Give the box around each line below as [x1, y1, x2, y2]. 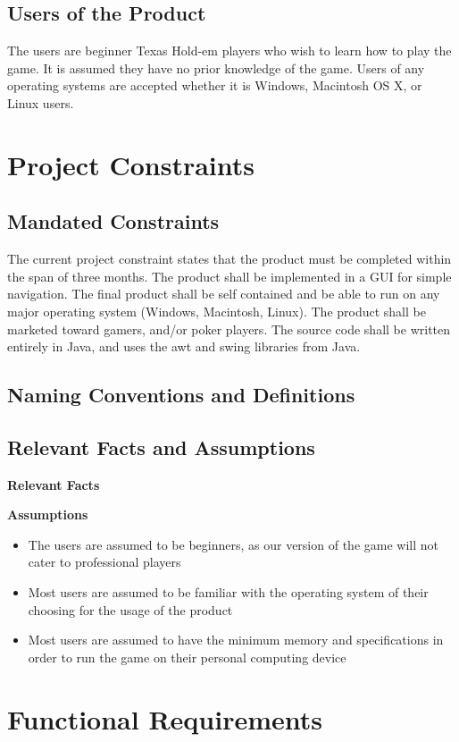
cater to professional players [28, 552, 181, 571]
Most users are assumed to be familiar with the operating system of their [28, 583, 429, 602]
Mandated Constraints [7, 207, 220, 235]
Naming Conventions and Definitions [7, 381, 355, 409]
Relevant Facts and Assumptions [7, 433, 315, 460]
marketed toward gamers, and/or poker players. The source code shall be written [7, 319, 451, 338]
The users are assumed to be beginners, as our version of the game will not [28, 535, 438, 553]
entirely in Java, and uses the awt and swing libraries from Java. [7, 337, 361, 356]
